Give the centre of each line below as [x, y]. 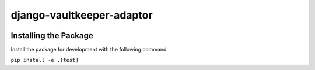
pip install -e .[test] [45, 60]
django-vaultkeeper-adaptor [82, 15]
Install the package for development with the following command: [90, 50]
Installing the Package [52, 36]
